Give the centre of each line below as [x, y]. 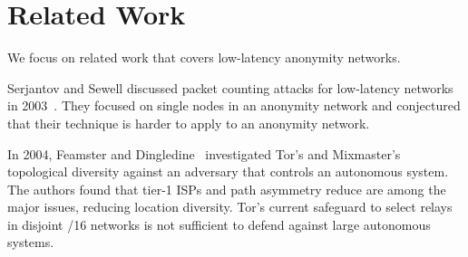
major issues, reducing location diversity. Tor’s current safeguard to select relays [230, 207]
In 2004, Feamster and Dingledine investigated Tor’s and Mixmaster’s [204, 153]
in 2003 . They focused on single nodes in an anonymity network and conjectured [234, 105]
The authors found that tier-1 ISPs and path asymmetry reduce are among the [227, 189]
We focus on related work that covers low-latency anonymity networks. [204, 57]
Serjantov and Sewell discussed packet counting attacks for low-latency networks [230, 87]
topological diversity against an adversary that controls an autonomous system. [228, 171]
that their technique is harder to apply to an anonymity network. [189, 123]
